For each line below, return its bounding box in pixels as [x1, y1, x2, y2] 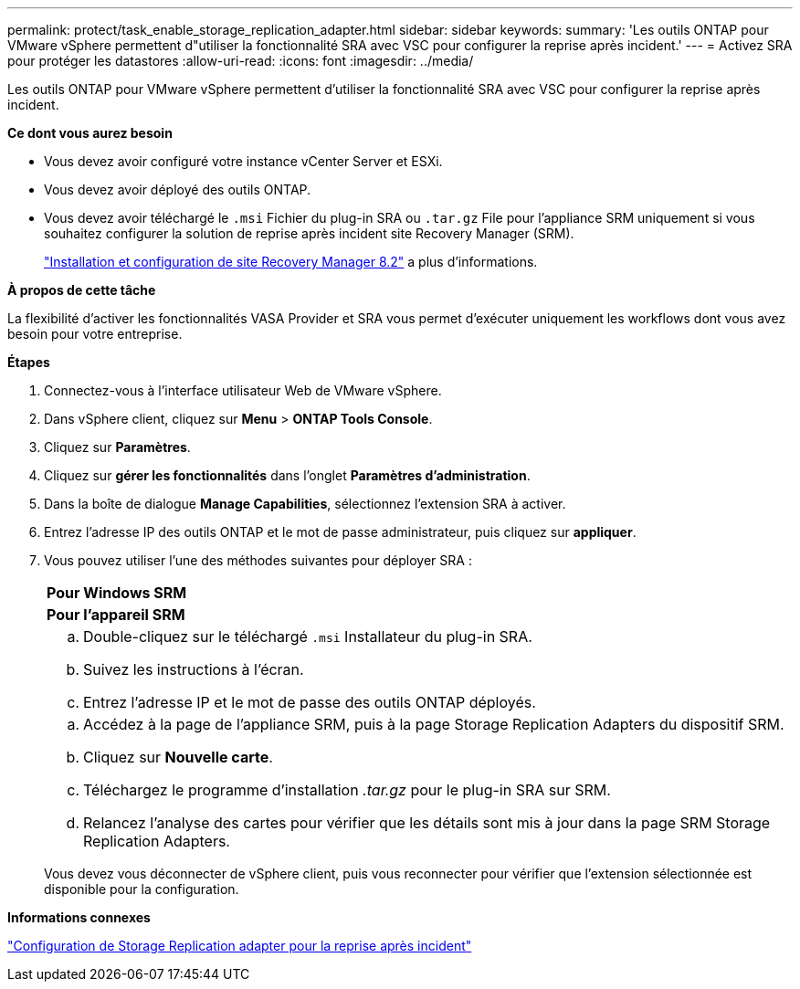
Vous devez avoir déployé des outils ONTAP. [44, 182, 311, 197]
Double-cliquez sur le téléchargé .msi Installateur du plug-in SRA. [83, 627, 532, 646]
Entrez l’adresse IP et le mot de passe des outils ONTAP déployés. [83, 693, 536, 711]
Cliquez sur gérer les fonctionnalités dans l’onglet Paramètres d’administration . [44, 468, 531, 483]
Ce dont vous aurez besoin [7, 125, 173, 141]
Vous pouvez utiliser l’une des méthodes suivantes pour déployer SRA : [44, 552, 472, 568]
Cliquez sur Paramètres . [44, 439, 191, 455]
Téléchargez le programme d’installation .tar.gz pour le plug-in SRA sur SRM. [83, 781, 611, 799]
